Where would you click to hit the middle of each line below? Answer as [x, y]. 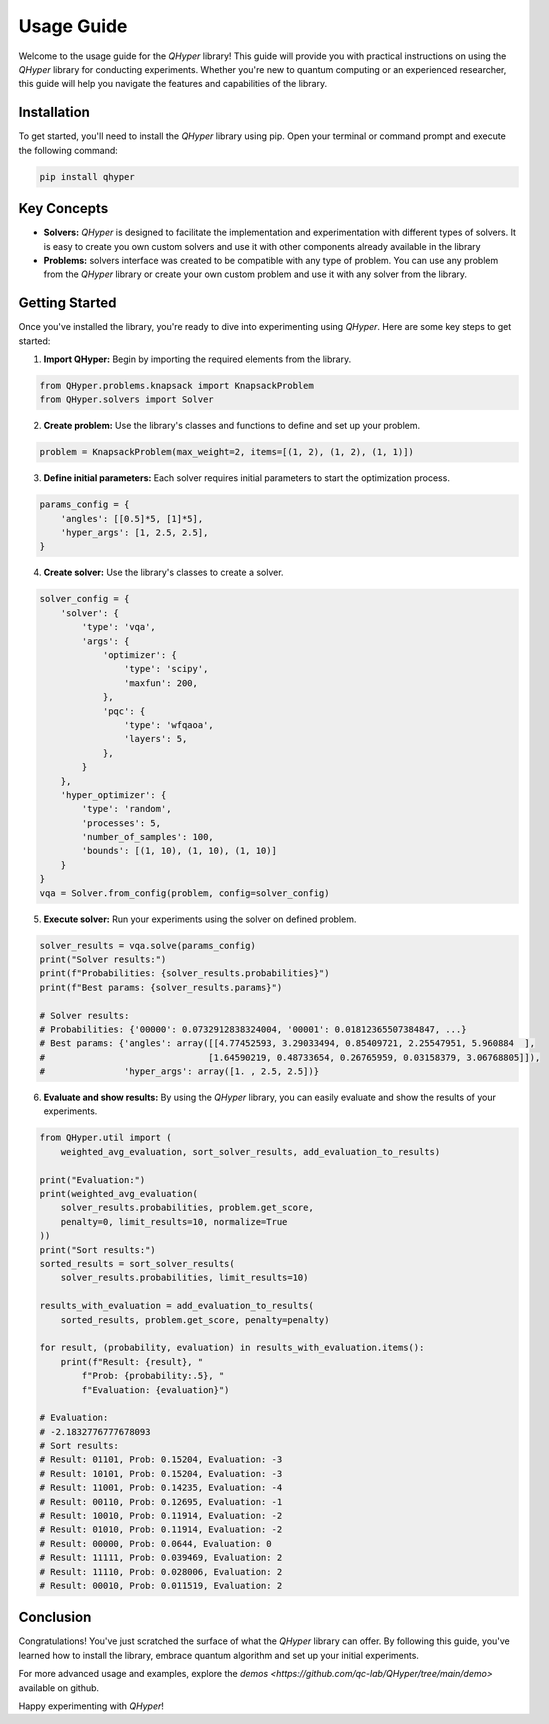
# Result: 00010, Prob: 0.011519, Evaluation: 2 [161, 1585]
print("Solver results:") [103, 959]
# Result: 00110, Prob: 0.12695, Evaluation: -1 [161, 1501]
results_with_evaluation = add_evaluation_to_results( [176, 1306]
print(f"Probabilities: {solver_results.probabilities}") [184, 973]
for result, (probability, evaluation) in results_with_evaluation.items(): [232, 1348]
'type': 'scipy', [166, 669]
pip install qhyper [87, 176]
